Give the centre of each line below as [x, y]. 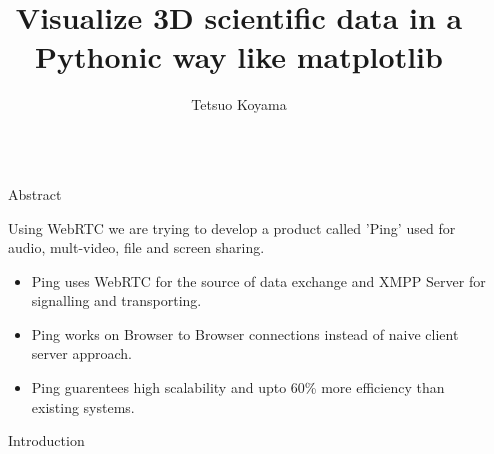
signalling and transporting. [116, 300]
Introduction [46, 440]
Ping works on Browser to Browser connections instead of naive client [245, 333]
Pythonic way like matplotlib [239, 56]
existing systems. [83, 406]
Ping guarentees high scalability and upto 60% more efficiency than [238, 387]
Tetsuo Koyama [239, 104]
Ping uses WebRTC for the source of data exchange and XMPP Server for [258, 280]
